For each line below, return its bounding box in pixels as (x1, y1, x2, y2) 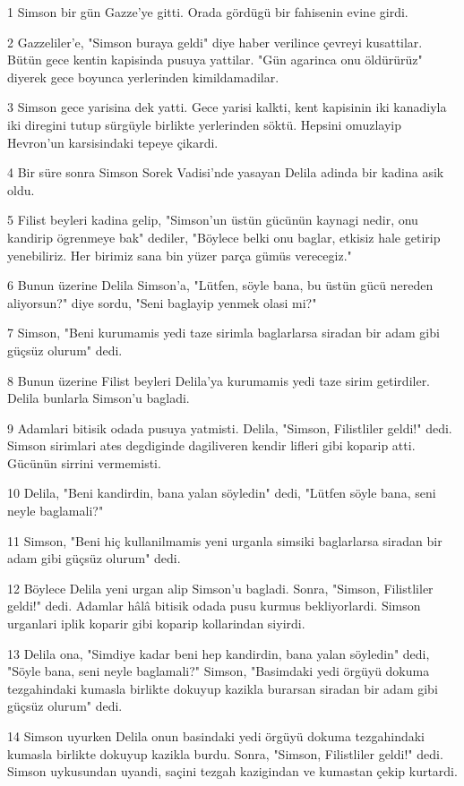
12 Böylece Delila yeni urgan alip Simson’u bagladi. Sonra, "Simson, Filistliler (7, 578, 434, 597)
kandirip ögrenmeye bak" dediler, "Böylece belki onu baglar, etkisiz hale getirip (7, 227, 441, 246)
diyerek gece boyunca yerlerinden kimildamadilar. (7, 67, 279, 86)
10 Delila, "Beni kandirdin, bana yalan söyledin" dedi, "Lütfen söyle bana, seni (7, 483, 436, 502)
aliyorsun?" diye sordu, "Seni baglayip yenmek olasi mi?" (7, 293, 317, 312)
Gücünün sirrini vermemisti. (7, 453, 161, 472)
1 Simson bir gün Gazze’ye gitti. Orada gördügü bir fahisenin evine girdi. (7, 3, 408, 21)
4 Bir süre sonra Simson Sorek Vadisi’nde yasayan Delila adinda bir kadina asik (7, 163, 444, 182)
